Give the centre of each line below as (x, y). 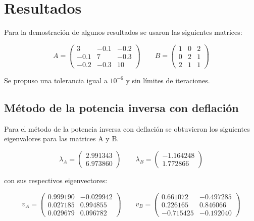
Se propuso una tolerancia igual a (56, 80)
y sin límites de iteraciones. (168, 80)
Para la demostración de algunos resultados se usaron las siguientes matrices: (123, 32)
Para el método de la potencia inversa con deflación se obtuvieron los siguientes (127, 128)
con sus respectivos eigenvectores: (56, 180)
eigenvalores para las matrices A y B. (62, 139)
